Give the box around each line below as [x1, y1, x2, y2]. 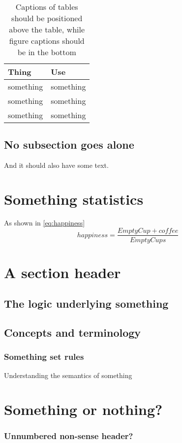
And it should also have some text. [4, 160, 109, 170]
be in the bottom [17, 46, 76, 58]
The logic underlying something [4, 296, 169, 311]
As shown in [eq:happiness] [4, 217, 85, 227]
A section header [4, 262, 121, 282]
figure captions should [9, 35, 85, 46]
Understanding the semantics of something [4, 370, 132, 380]
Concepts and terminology [4, 325, 141, 340]
